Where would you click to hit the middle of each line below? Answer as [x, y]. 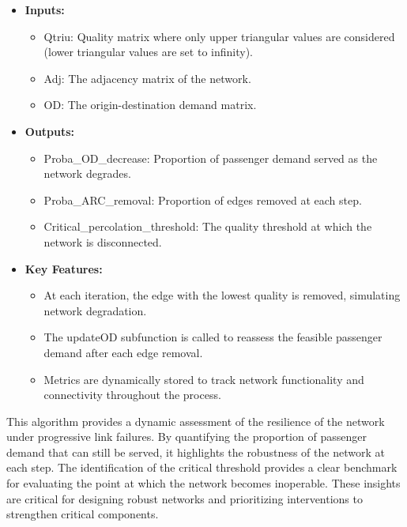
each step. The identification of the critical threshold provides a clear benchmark [202, 467]
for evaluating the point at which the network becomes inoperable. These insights [203, 483]
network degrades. [87, 173]
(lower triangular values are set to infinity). [148, 52]
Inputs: [45, 9]
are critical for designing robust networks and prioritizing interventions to [185, 498]
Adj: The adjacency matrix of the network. [147, 78]
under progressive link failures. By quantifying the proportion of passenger [187, 437]
